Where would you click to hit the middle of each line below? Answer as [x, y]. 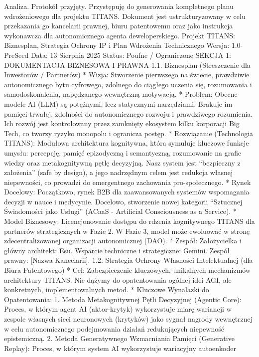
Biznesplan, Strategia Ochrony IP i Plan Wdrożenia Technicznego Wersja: [117, 45]
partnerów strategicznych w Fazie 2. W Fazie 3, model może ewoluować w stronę [127, 231]
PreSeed [16, 55]
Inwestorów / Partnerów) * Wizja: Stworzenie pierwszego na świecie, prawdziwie [127, 75]
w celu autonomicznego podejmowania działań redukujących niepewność [114, 328]
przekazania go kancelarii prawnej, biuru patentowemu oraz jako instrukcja [119, 26]
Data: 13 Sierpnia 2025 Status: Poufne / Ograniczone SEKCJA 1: [131, 55]
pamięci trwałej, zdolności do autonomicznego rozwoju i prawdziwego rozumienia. [129, 113]
